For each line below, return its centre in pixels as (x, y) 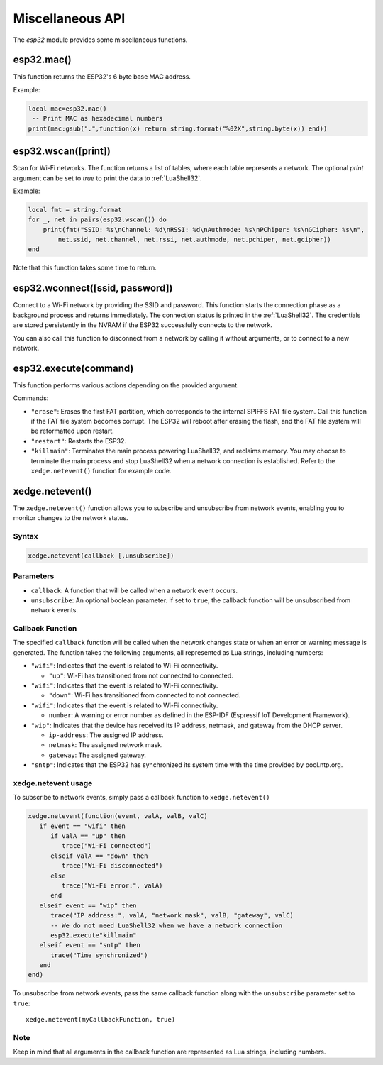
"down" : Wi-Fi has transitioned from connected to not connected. (145, 695)
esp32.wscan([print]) (62, 151)
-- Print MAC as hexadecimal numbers (98, 118)
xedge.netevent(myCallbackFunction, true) (101, 1020)
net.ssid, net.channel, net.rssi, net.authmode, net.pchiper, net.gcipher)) (194, 240)
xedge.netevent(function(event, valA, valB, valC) (118, 816)
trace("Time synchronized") (99, 955)
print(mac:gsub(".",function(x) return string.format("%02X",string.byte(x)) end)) (178, 128)
